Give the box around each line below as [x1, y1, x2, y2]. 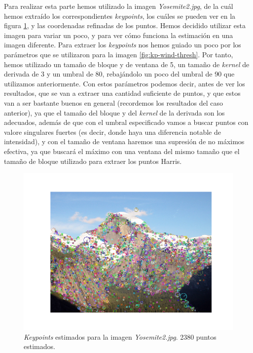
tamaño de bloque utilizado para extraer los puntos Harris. [4, 156, 182, 166]
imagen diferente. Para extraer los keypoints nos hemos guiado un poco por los [4, 39, 241, 50]
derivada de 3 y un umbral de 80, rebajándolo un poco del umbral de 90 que [4, 69, 235, 79]
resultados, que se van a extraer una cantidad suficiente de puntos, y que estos [4, 88, 241, 98]
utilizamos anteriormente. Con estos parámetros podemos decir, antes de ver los [4, 78, 245, 88]
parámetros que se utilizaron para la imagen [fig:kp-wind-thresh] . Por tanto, [4, 49, 233, 59]
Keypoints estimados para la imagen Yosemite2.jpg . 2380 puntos [24, 331, 217, 342]
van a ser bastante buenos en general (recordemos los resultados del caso [4, 97, 223, 108]
